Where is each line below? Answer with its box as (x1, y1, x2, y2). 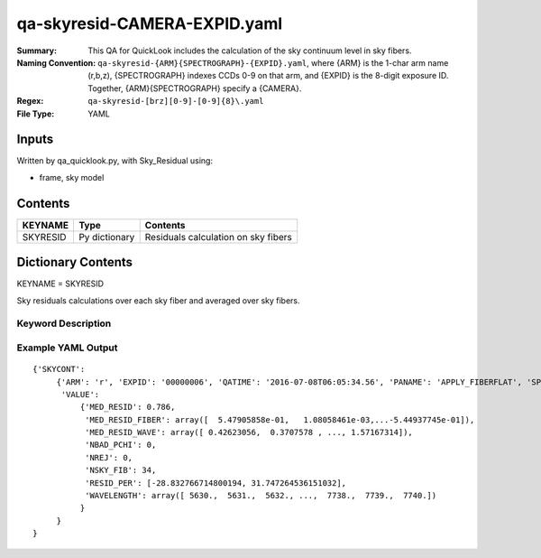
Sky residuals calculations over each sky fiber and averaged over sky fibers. (16, 294, 301, 306)
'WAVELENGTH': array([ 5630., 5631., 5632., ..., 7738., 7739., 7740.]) (84, 490, 437, 501)
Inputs (16, 132, 54, 147)
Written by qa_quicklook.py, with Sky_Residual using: (16, 155, 214, 166)
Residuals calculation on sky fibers (144, 230, 292, 243)
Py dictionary (78, 230, 135, 243)
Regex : (16, 96, 44, 107)
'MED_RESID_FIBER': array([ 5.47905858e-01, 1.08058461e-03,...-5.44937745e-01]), (84, 414, 475, 424)
